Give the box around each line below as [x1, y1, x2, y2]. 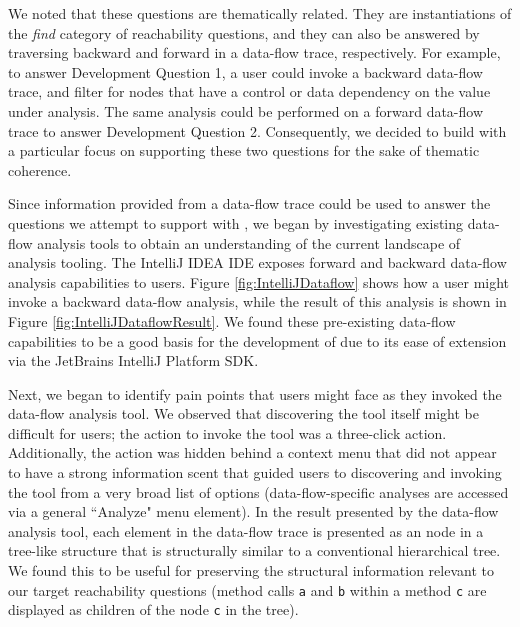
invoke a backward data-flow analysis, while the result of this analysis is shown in [8, 291, 507, 312]
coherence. [8, 159, 72, 180]
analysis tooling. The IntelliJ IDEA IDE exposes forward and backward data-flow [8, 252, 507, 273]
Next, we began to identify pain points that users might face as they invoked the [8, 383, 502, 404]
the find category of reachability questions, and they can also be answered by [8, 22, 480, 43]
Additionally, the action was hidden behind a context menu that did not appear [8, 442, 497, 463]
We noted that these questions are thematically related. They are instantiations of [8, 3, 512, 23]
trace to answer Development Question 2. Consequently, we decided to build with [8, 120, 507, 141]
